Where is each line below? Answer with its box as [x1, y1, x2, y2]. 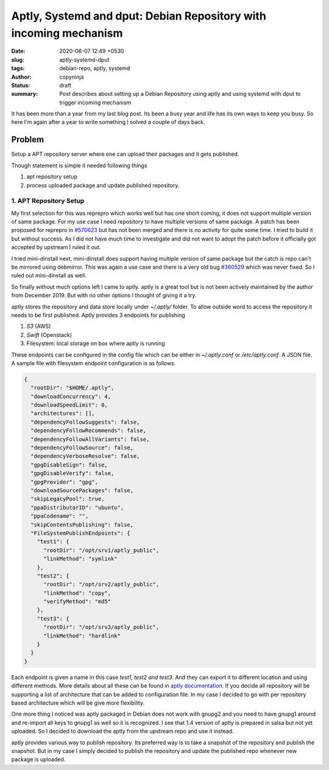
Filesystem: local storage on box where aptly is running [26, 340, 166, 347]
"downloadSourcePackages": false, [30, 487, 134, 494]
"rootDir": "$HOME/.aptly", [30, 385, 115, 391]
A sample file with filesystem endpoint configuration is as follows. [11, 359, 176, 366]
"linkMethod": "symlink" [43, 556, 118, 562]
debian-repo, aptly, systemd [59, 65, 130, 72]
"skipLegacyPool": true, [30, 495, 105, 503]
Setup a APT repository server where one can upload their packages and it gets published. [11, 150, 239, 158]
